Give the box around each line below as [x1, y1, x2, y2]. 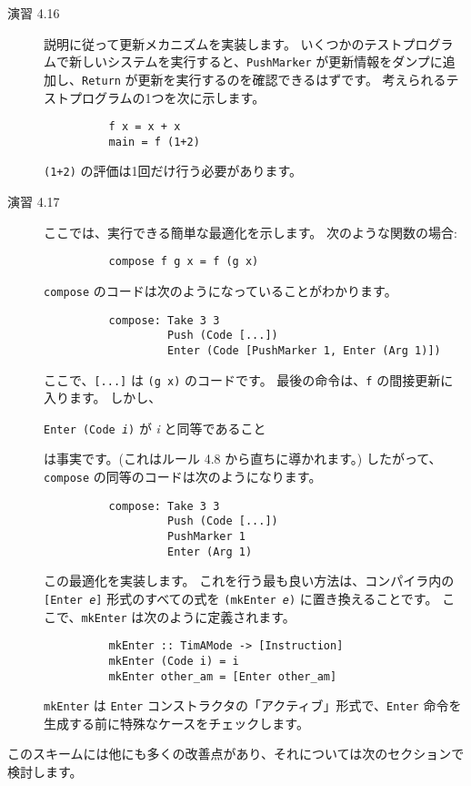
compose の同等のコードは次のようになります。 [44, 467, 322, 486]
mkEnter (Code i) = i [108, 654, 239, 668]
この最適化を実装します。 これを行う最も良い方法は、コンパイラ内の [44, 571, 455, 590]
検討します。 [7, 762, 83, 781]
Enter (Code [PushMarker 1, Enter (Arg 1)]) [167, 343, 441, 357]
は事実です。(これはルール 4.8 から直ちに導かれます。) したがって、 [44, 449, 442, 468]
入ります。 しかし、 [44, 388, 162, 407]
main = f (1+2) [108, 135, 200, 148]
